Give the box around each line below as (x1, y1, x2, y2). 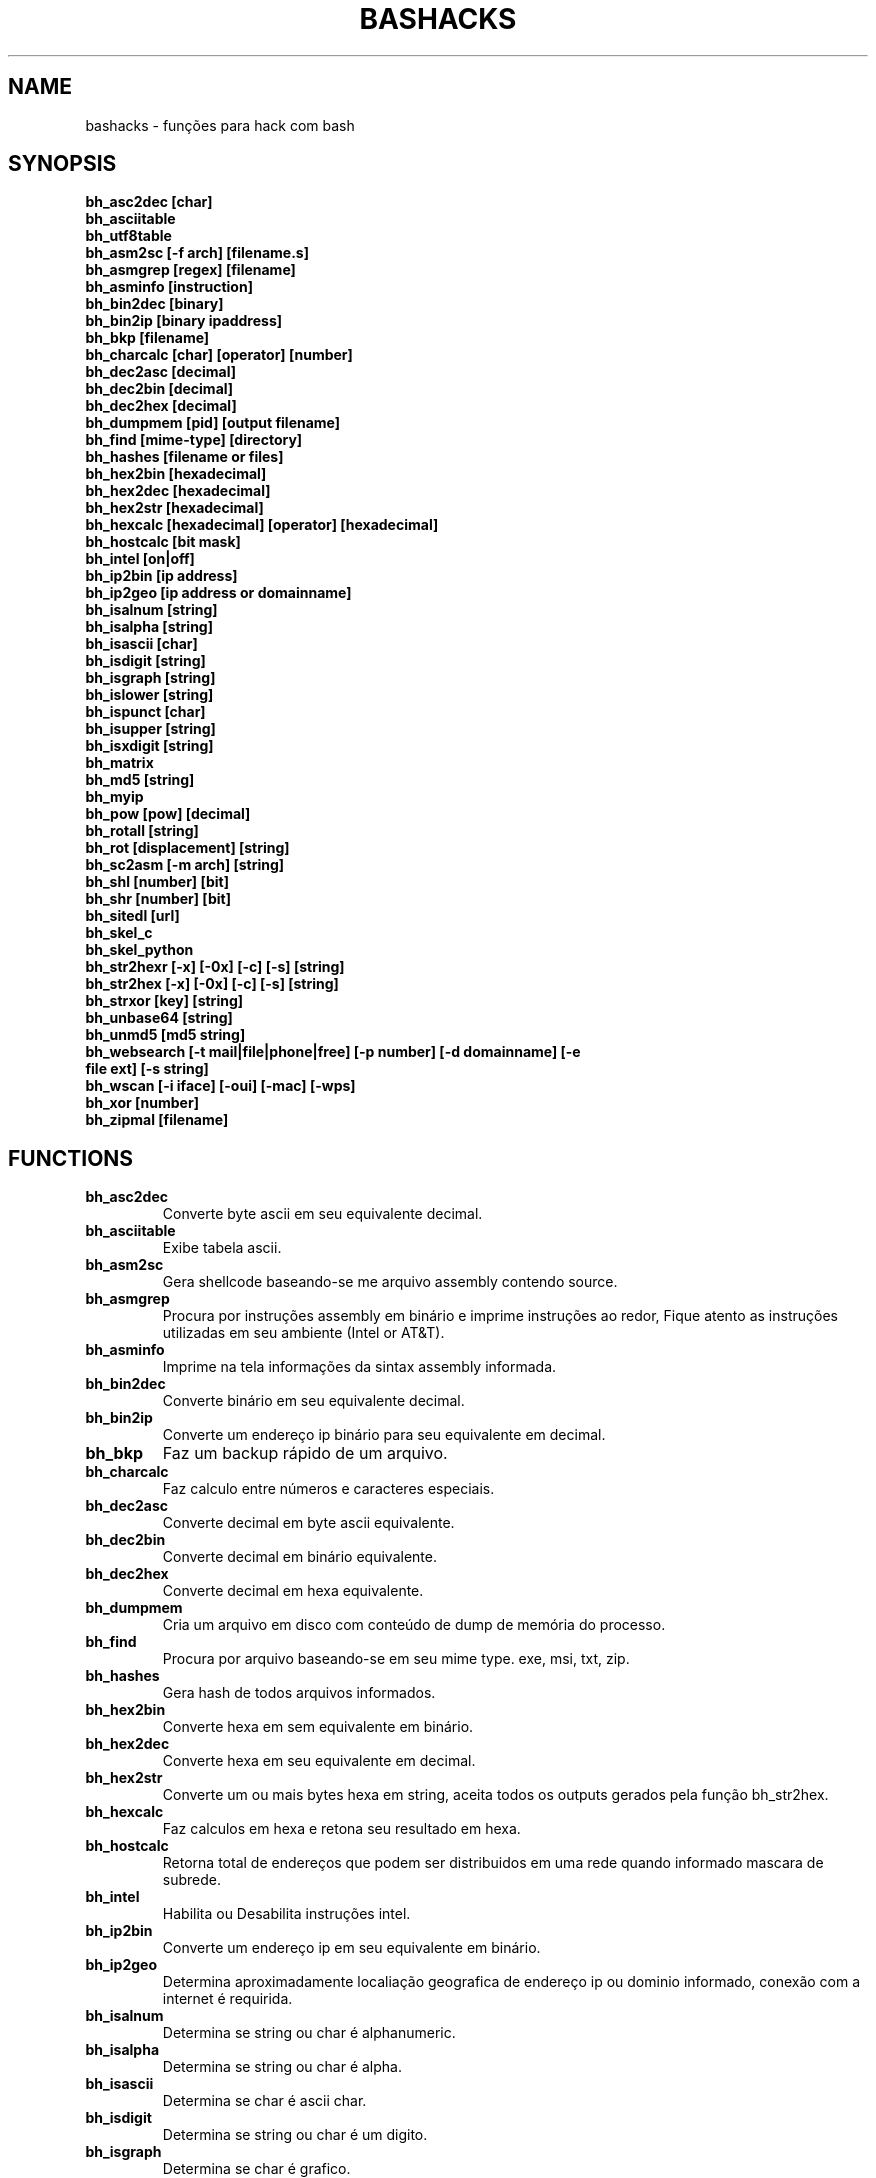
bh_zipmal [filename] (85, 1111, 229, 1129)
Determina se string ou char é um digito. (162, 2126, 428, 2144)
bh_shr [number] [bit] (85, 890, 231, 908)
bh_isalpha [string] (85, 618, 213, 636)
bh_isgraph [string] (85, 669, 216, 687)
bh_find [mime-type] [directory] (85, 431, 303, 449)
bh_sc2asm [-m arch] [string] (85, 856, 285, 874)
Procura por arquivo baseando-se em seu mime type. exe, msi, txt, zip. (162, 1650, 630, 1668)
